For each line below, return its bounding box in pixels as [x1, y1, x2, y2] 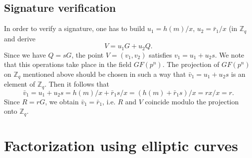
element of [4, 79, 35, 89]
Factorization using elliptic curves [4, 135, 238, 156]
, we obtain [45, 96, 79, 106]
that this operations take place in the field [4, 59, 132, 69]
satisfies [149, 49, 172, 60]
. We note [214, 49, 245, 60]
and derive [4, 33, 36, 43]
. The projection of [162, 59, 219, 69]
